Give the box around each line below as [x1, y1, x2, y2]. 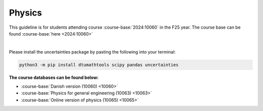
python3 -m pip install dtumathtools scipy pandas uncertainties [19, 62, 179, 68]
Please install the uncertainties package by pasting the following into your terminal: [9, 49, 176, 55]
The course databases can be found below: [9, 74, 99, 80]
